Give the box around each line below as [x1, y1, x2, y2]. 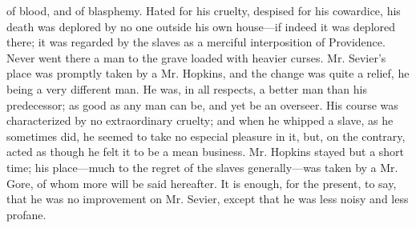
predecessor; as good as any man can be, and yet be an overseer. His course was [6, 96, 398, 113]
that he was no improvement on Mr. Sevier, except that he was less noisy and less [6, 190, 409, 207]
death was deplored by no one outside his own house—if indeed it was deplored [6, 18, 396, 34]
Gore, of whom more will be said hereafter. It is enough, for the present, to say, [6, 174, 397, 191]
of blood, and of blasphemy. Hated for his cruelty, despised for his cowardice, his [6, 2, 401, 18]
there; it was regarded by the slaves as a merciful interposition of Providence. [6, 34, 386, 50]
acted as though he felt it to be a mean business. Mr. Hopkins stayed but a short [6, 143, 405, 160]
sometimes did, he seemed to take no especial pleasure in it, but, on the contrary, [6, 127, 406, 144]
